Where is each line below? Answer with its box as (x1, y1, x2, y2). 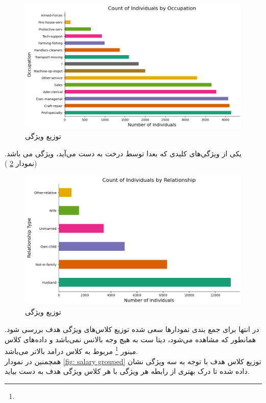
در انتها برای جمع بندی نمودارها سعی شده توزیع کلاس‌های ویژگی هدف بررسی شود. (5, 324, 259, 335)
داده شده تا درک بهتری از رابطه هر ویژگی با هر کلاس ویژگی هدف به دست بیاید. (5, 366, 250, 376)
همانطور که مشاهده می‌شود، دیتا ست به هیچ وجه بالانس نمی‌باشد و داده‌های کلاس (5, 334, 256, 344)
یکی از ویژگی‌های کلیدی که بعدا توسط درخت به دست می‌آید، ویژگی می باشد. (5, 148, 242, 158)
